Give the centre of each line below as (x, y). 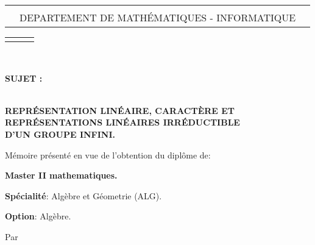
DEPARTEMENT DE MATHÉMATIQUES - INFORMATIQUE (158, 17)
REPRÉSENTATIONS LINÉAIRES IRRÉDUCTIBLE (122, 122)
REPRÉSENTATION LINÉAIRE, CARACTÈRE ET (120, 110)
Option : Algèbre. (38, 216)
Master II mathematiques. (61, 175)
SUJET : (24, 78)
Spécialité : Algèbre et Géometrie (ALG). (83, 195)
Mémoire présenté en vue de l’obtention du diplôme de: (108, 154)
